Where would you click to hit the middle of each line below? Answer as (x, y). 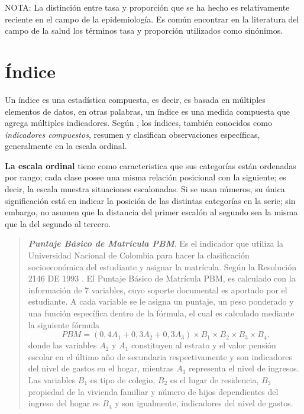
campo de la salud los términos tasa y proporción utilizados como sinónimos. (144, 30)
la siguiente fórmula (64, 324)
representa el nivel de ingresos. (244, 368)
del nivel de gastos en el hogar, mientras (101, 368)
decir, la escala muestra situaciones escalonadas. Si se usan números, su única (145, 189)
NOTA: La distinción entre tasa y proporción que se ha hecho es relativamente (147, 7)
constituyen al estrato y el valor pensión (203, 345)
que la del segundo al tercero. (58, 223)
